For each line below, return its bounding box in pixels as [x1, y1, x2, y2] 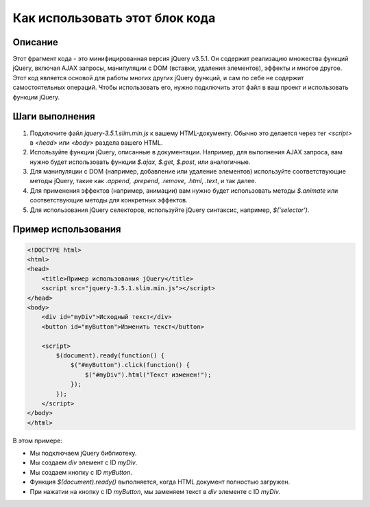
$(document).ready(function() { [56, 351, 164, 359]
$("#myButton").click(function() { [70, 361, 190, 369]
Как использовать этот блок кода [12, 10, 216, 25]
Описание [12, 36, 58, 48]
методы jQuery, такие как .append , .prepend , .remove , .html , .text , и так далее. [29, 177, 257, 185]
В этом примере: [12, 436, 63, 445]
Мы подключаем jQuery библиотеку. [29, 449, 137, 458]
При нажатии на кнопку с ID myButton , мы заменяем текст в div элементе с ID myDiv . [29, 487, 281, 495]
